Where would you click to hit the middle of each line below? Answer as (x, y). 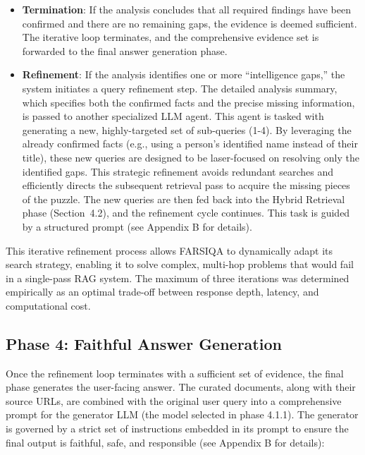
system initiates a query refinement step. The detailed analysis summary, (180, 88)
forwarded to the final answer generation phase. (125, 50)
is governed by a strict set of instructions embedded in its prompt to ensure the (177, 429)
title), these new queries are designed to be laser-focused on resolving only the (191, 157)
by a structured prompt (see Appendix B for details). (137, 226)
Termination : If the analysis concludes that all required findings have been (187, 9)
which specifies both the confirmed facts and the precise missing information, (188, 102)
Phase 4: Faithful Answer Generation (144, 343)
